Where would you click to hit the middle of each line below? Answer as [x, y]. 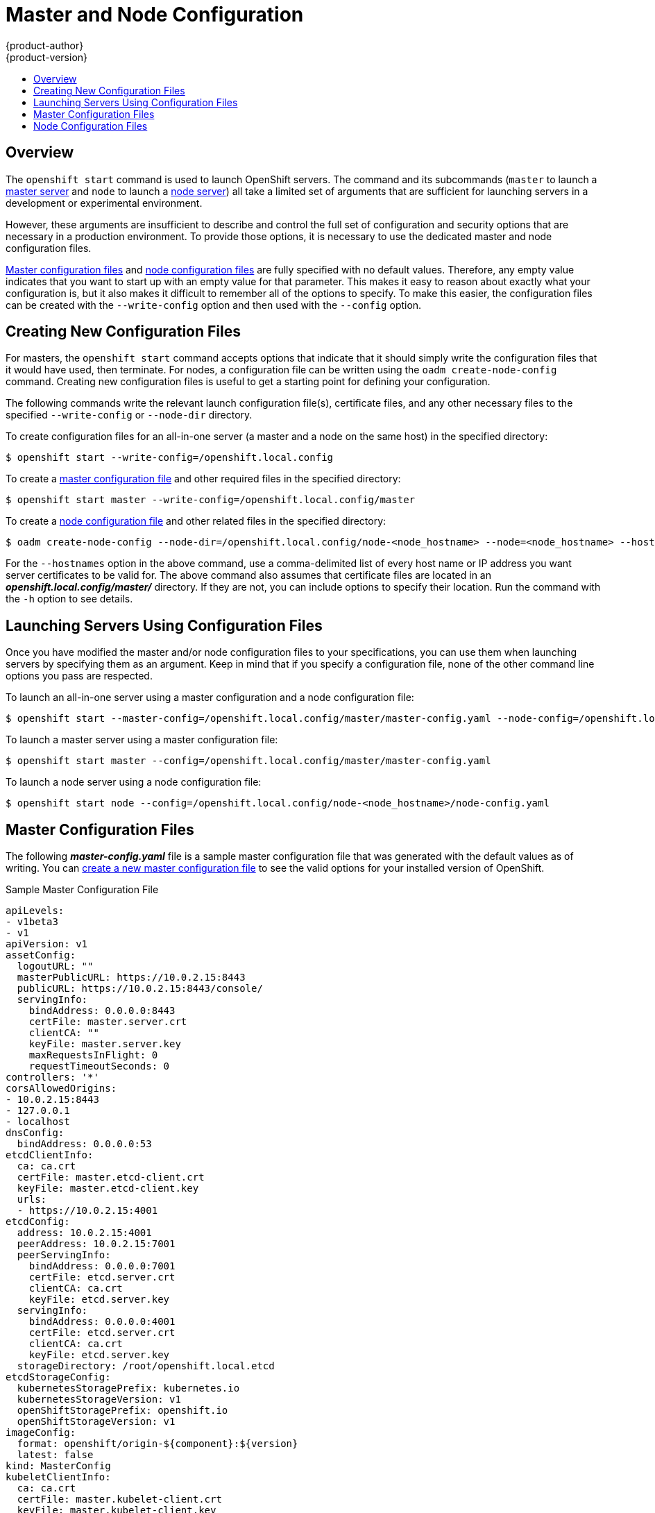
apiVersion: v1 [47, 944]
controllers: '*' [52, 1077]
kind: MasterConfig [58, 1466]
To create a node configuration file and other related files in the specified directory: [196, 521]
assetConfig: [41, 955]
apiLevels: [35, 911]
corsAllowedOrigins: [61, 1089]
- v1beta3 [32, 922]
